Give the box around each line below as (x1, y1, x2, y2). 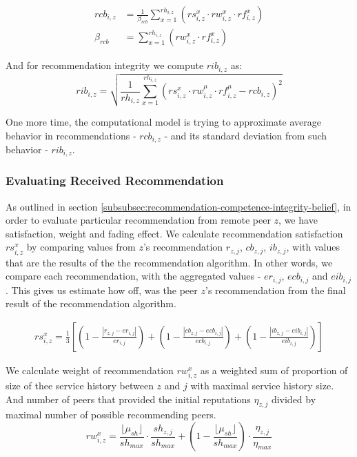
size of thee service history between (6, 378, 154, 393)
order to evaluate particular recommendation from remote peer (6, 213, 271, 227)
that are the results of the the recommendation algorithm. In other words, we (6, 255, 333, 269)
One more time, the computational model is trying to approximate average (6, 114, 321, 128)
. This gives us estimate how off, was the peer (6, 282, 198, 297)
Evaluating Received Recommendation (6, 172, 224, 189)
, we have (278, 213, 318, 227)
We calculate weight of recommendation (6, 362, 174, 377)
